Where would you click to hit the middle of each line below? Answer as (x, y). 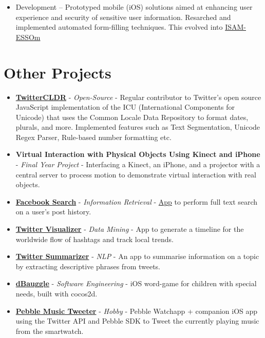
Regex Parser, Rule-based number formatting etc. (93, 137)
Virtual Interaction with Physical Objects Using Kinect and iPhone (138, 154)
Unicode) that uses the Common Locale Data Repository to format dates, (132, 117)
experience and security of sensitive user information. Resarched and (123, 17)
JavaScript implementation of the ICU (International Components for (125, 107)
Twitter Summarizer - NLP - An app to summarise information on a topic (137, 256)
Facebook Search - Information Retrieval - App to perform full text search (137, 201)
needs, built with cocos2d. (56, 293)
